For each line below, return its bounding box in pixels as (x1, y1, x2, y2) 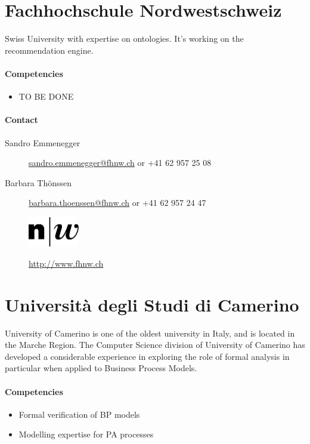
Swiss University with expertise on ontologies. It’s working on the (5, 32, 244, 45)
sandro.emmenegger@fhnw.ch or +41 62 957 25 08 (29, 156, 212, 169)
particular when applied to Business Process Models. (5, 362, 197, 374)
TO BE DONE (18, 90, 74, 103)
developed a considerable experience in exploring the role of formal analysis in (5, 350, 290, 362)
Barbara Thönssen (5, 176, 72, 189)
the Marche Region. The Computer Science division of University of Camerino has (5, 338, 305, 351)
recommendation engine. (5, 44, 94, 56)
